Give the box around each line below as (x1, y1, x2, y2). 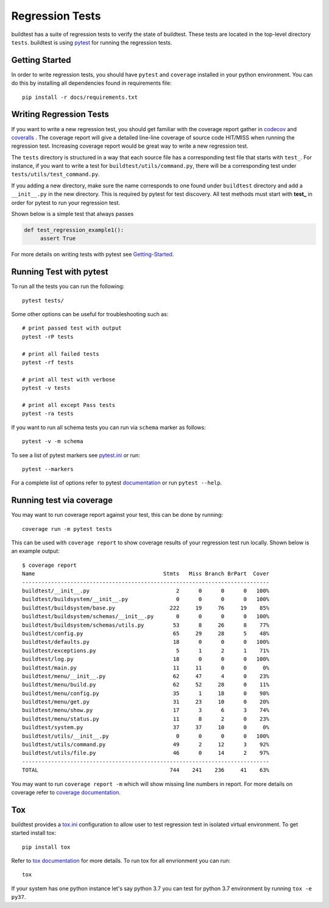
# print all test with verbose (22, 376, 116, 383)
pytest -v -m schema (22, 438, 83, 445)
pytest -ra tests (22, 410, 74, 417)
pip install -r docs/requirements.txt (22, 93, 138, 101)
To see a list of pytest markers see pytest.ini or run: (11, 452, 140, 459)
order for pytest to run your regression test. (11, 199, 121, 206)
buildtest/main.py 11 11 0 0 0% (22, 664, 270, 671)
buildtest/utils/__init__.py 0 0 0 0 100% (22, 732, 270, 740)
